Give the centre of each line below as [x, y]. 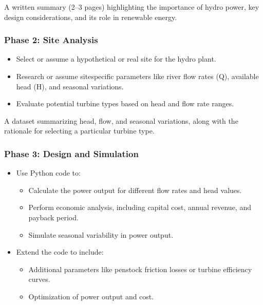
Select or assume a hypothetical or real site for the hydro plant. [116, 59]
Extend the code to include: [60, 252]
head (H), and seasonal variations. [70, 86]
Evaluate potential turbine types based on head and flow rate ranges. [125, 103]
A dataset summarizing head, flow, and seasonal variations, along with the [121, 120]
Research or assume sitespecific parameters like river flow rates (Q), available [137, 76]
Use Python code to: [48, 173]
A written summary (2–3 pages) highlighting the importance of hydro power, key [132, 7]
